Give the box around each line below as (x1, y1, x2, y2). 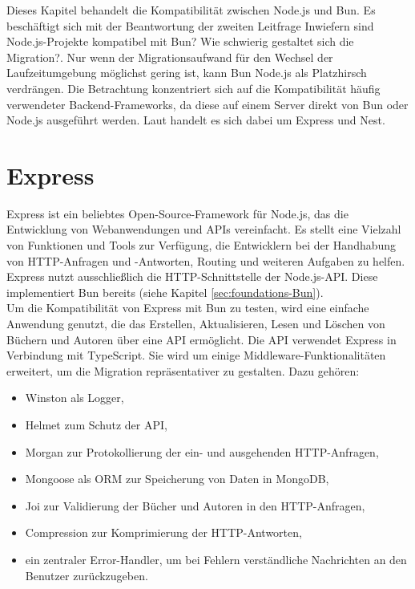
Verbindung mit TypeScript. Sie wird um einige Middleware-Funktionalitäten (6, 347, 386, 364)
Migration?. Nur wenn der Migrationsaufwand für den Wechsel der (6, 48, 333, 65)
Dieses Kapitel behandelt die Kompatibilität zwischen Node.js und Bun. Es (6, 2, 376, 18)
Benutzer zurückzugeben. (25, 567, 148, 583)
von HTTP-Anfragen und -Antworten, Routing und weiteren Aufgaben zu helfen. (6, 252, 405, 269)
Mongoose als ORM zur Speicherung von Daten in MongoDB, (25, 470, 329, 487)
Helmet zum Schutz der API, (25, 416, 167, 433)
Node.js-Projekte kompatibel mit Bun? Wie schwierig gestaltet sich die (6, 33, 354, 50)
